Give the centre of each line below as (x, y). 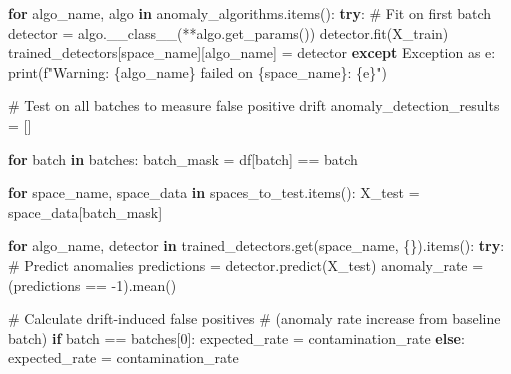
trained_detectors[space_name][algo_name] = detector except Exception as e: (252, 52)
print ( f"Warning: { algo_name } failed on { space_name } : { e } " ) (198, 71)
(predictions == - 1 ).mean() (92, 284)
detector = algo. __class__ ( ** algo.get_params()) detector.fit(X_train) (228, 32)
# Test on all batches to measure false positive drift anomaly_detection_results (254, 105)
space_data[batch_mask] (85, 211)
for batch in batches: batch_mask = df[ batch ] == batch (183, 158)
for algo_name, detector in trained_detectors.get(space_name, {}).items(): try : (256, 245)
